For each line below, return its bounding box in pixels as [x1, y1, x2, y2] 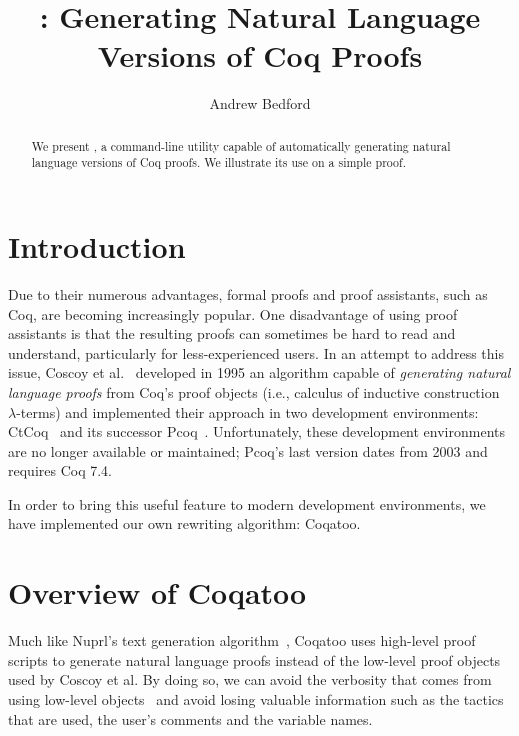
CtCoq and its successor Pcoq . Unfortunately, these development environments [8, 421, 505, 442]
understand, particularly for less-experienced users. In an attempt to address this [8, 342, 504, 363]
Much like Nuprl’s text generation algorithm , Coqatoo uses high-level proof [8, 630, 476, 651]
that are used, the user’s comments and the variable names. [8, 708, 373, 729]
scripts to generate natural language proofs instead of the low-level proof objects [8, 649, 501, 670]
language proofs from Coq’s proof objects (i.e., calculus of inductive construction [8, 381, 500, 402]
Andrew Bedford [209, 93, 311, 114]
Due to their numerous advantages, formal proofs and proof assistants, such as [8, 283, 488, 304]
